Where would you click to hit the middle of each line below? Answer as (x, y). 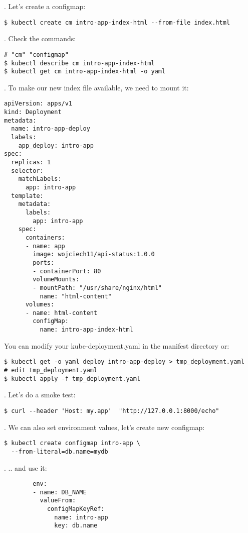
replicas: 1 (31, 162)
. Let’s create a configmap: (45, 6)
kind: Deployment (33, 112)
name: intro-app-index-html (86, 330)
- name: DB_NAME (60, 492)
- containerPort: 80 (67, 271)
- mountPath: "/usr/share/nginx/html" (97, 288)
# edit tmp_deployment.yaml (51, 370)
